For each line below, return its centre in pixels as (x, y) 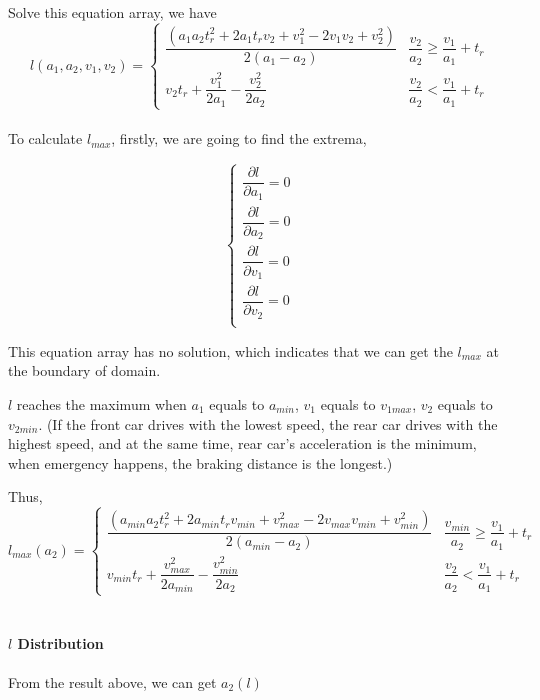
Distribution (60, 643)
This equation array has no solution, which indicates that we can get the (230, 350)
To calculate (45, 138)
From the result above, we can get (112, 681)
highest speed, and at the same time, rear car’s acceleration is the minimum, (242, 443)
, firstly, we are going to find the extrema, (239, 138)
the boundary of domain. (84, 370)
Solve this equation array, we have (112, 12)
